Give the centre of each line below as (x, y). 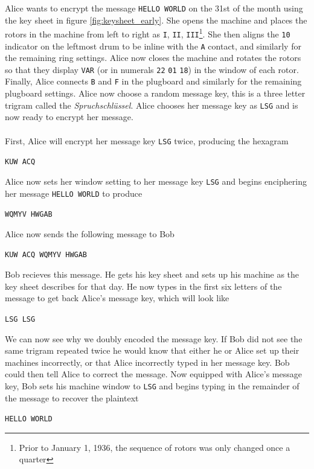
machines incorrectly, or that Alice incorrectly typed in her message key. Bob (147, 362)
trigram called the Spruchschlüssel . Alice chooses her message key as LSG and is (152, 105)
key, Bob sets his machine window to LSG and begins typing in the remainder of (152, 385)
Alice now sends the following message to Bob (90, 233)
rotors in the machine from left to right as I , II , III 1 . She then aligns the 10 (148, 33)
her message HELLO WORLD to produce (74, 193)
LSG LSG (20, 319)
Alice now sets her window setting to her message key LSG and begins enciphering (156, 181)
